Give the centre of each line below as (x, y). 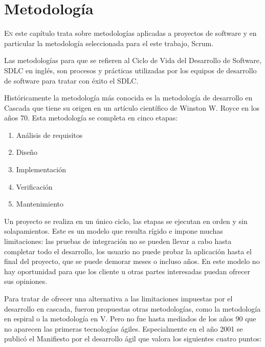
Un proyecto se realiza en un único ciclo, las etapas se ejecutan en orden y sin (126, 221)
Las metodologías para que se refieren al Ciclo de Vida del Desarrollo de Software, (133, 60)
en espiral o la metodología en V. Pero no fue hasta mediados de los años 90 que (130, 319)
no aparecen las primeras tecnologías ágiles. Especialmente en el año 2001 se (124, 328)
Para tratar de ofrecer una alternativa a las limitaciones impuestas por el (118, 298)
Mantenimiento (40, 204)
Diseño (27, 152)
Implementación (41, 169)
